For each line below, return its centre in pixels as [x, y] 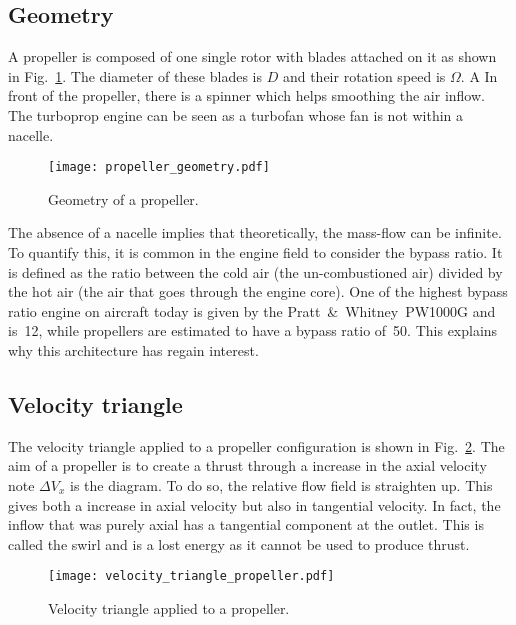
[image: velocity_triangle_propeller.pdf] [191, 576]
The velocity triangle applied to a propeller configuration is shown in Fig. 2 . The [256, 445]
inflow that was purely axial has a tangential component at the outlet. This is [246, 524]
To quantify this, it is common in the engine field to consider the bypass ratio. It [255, 252]
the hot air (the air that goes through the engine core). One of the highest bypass [258, 291]
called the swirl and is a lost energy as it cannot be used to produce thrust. [239, 543]
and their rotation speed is [364, 75]
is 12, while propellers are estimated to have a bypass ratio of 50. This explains [253, 330]
